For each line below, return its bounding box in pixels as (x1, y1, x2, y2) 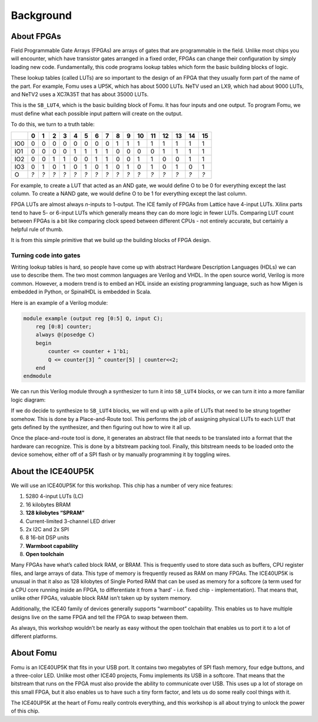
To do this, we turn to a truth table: (11, 121, 95, 128)
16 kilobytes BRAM (25, 501, 71, 508)
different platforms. (11, 632, 58, 640)
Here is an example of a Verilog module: (11, 299, 108, 306)
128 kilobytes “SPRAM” (25, 509, 85, 517)
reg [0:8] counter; (35, 324, 92, 330)
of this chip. (11, 707, 40, 714)
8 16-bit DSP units (25, 534, 69, 541)
